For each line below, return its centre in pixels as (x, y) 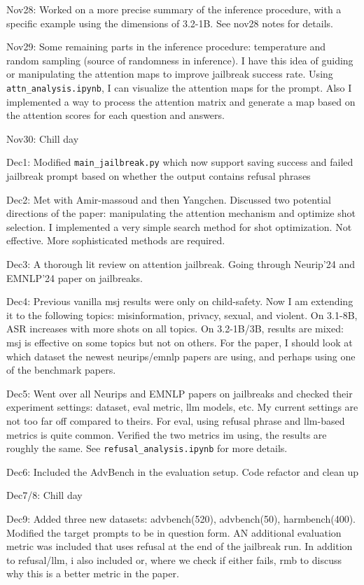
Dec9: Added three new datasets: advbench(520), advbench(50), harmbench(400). (181, 519)
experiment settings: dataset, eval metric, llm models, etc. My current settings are (182, 407)
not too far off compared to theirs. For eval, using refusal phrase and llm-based (176, 420)
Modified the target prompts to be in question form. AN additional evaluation (174, 532)
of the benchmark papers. (61, 370)
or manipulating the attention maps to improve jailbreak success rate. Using (170, 74)
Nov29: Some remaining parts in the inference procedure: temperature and (166, 47)
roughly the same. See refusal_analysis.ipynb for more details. (147, 448)
